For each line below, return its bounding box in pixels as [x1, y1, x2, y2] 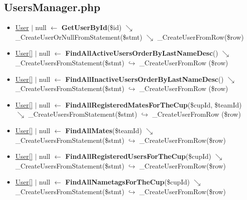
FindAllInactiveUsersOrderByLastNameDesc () [65, 74, 224, 84]
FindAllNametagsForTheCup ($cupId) [65, 177, 190, 187]
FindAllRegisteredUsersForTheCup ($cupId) [65, 151, 212, 161]
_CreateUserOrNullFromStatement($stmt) [15, 31, 143, 42]
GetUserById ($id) [61, 22, 122, 32]
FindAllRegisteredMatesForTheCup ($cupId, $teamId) [65, 99, 242, 109]
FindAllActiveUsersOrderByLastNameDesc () [65, 48, 218, 58]
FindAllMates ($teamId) [65, 125, 142, 135]
